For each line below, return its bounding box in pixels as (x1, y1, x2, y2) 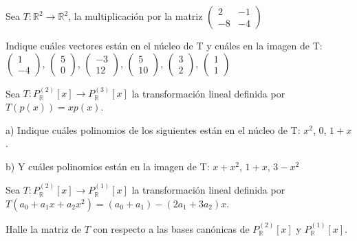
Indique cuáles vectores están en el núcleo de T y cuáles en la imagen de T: (6, 38, 323, 52)
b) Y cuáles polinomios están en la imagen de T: (6, 159, 210, 173)
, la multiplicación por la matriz (68, 9, 203, 23)
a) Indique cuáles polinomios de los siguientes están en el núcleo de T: (6, 122, 301, 137)
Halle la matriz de (6, 221, 82, 236)
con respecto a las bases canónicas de (93, 221, 250, 236)
